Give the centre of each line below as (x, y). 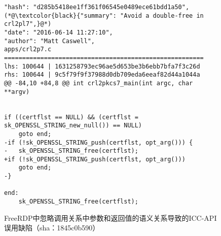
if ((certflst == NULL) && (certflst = (71, 117)
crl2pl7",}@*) (28, 24)
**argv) (17, 92)
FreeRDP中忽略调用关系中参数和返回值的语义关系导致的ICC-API (110, 217)
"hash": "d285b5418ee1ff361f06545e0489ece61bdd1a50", (97, 7)
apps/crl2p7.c (28, 49)
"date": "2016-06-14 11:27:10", (59, 32)
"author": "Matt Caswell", (49, 41)
